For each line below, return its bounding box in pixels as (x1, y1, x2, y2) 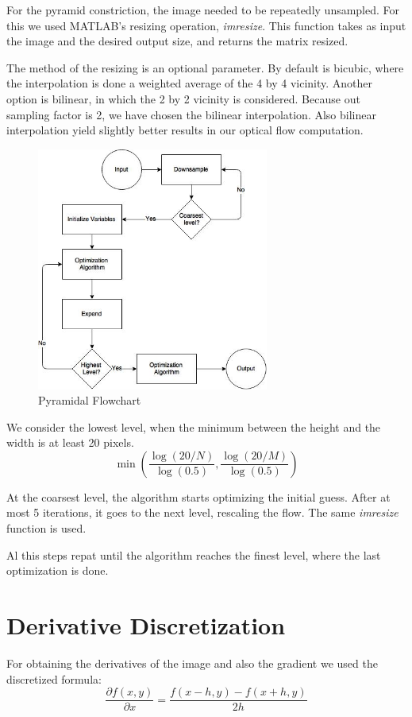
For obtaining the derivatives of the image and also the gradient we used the (6, 654, 378, 671)
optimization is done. (6, 562, 109, 579)
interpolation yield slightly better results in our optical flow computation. (6, 122, 364, 138)
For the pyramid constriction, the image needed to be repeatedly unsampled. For (6, 2, 400, 17)
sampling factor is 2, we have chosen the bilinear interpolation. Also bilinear (6, 106, 376, 122)
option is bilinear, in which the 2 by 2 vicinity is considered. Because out (6, 90, 360, 107)
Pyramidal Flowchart (38, 392, 141, 409)
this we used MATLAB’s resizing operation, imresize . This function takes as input (6, 17, 406, 33)
